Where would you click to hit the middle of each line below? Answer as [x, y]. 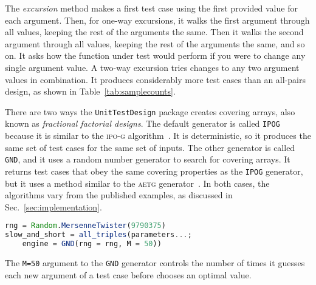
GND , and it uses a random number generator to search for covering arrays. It [148, 159]
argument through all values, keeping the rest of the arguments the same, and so [155, 43]
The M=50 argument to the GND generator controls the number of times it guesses [155, 262]
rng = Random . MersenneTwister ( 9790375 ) [85, 226]
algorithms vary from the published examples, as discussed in [119, 195]
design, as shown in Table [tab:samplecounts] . [90, 91]
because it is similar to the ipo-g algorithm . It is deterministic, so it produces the [158, 136]
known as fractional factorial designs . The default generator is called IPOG [143, 123]
